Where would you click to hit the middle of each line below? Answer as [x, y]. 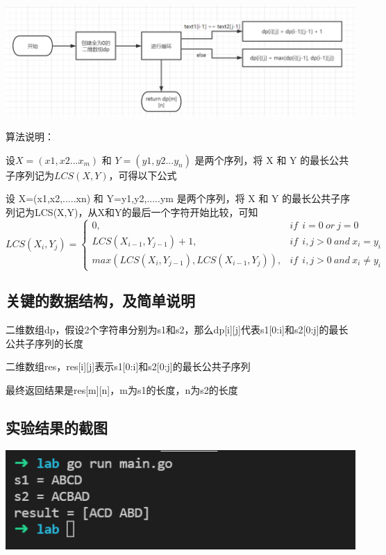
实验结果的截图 [57, 427]
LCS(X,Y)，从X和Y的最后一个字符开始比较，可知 [146, 212]
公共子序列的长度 [44, 343]
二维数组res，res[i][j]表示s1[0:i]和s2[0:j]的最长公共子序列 [128, 366]
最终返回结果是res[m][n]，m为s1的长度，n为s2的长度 [122, 390]
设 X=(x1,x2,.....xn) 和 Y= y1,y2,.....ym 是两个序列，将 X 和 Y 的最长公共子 [173, 198]
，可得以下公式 [143, 175]
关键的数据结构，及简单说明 [100, 300]
